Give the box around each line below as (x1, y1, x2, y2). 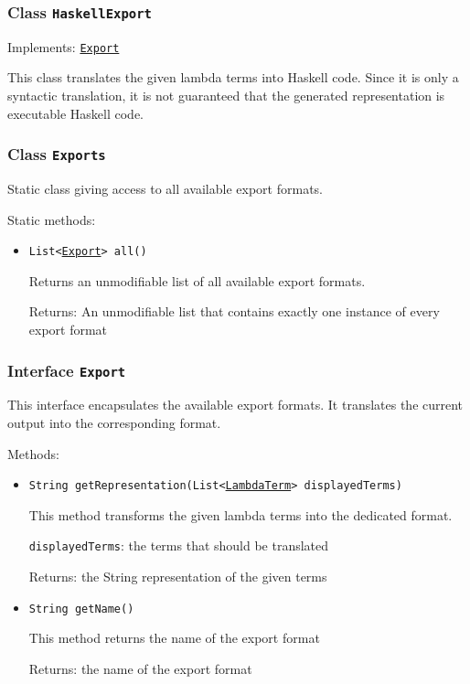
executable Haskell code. (7, 103, 144, 123)
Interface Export (7, 358, 126, 381)
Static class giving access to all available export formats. (7, 179, 323, 198)
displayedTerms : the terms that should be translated (28, 536, 329, 555)
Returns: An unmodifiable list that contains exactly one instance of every (28, 302, 440, 321)
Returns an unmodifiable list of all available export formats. (28, 271, 366, 290)
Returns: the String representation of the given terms (28, 567, 327, 586)
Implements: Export (7, 37, 120, 56)
